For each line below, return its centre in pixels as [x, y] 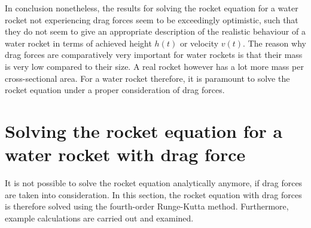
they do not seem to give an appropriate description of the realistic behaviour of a [155, 31]
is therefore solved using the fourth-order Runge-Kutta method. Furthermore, [147, 206]
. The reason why [275, 43]
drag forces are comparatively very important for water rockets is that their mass [154, 55]
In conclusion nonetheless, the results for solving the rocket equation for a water [152, 8]
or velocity [199, 43]
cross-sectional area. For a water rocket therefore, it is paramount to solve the [147, 78]
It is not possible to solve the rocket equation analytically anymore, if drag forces [154, 183]
